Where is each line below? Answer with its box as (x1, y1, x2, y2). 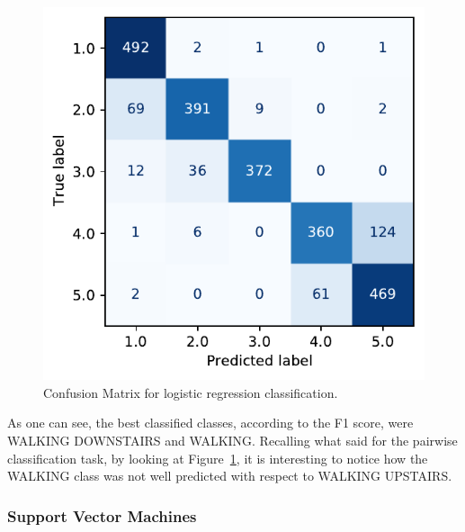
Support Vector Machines (7, 504, 197, 527)
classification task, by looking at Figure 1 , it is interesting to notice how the (7, 448, 428, 467)
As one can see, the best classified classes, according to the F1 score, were (7, 413, 414, 432)
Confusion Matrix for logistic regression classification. (43, 383, 338, 401)
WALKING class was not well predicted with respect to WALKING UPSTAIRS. (7, 466, 452, 485)
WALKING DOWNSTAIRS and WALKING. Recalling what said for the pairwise (7, 430, 458, 449)
